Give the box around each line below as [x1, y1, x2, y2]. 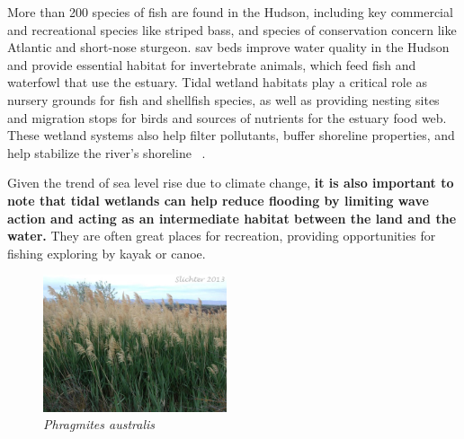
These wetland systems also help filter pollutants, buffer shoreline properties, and [7, 126, 455, 145]
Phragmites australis [43, 415, 156, 434]
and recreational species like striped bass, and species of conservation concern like [7, 20, 457, 39]
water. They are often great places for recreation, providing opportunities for [7, 226, 436, 245]
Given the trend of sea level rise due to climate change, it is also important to [7, 173, 454, 192]
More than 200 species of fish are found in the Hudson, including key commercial [7, 3, 453, 21]
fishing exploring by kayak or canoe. [7, 243, 206, 262]
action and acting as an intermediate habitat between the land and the [7, 208, 457, 227]
